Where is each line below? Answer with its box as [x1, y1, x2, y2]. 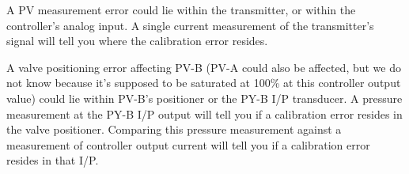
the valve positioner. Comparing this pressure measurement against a [6, 121, 342, 138]
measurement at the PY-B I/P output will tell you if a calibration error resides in [6, 105, 403, 122]
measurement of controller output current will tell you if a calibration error [6, 136, 370, 153]
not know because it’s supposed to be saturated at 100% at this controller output [6, 74, 401, 91]
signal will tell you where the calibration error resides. [6, 32, 268, 49]
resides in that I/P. [6, 152, 99, 168]
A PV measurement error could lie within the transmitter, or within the [6, 2, 356, 17]
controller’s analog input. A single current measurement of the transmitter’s [6, 17, 374, 33]
